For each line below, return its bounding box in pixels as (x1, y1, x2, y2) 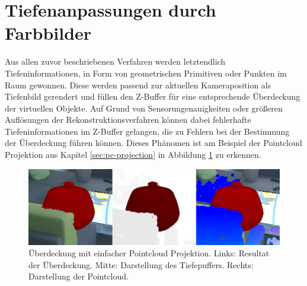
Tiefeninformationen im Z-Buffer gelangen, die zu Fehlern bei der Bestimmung (5, 125, 290, 137)
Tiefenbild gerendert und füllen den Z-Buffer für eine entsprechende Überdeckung (5, 90, 300, 103)
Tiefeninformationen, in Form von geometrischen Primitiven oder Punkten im (5, 66, 287, 79)
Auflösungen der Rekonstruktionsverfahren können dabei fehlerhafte (5, 113, 251, 126)
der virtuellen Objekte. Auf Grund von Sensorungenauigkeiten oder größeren (5, 101, 283, 114)
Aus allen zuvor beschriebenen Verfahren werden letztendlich (5, 55, 226, 68)
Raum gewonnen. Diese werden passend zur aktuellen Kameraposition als (5, 78, 271, 91)
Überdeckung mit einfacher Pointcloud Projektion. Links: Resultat (28, 247, 270, 259)
